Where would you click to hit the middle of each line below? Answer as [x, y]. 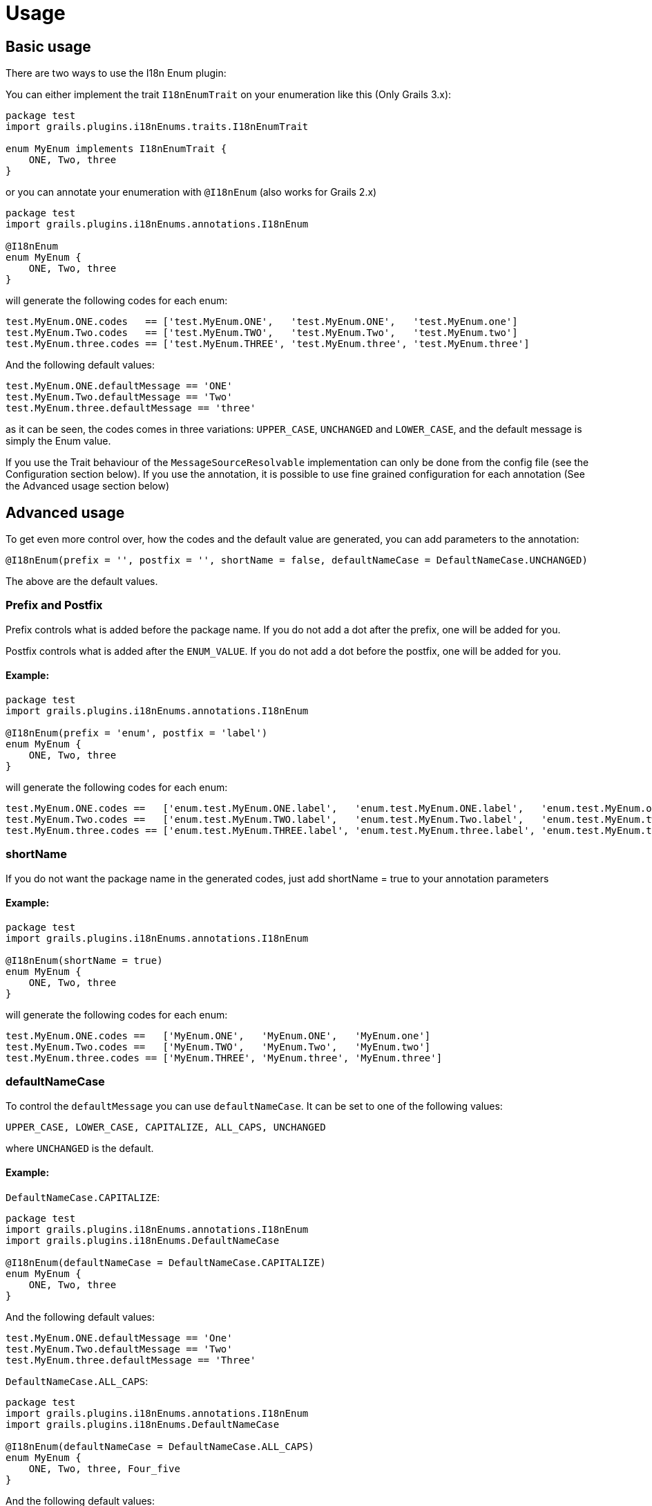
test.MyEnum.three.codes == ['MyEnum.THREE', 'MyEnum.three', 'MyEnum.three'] [224, 1058]
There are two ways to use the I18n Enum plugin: [116, 73]
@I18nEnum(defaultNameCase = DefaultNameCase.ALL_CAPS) [160, 1446]
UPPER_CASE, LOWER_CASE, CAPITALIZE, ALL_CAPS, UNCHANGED [166, 1127]
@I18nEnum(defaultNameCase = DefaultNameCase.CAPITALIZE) [166, 1262]
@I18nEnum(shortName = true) [84, 960]
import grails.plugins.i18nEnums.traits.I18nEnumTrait [157, 127]
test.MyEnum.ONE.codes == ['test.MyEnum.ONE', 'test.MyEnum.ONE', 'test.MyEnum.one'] [262, 322]
